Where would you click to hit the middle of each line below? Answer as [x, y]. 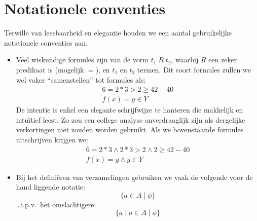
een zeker [223, 60]
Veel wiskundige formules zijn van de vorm [82, 60]
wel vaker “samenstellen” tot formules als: [81, 79]
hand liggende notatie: [50, 187]
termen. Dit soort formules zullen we [194, 69]
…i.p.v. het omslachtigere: [56, 204]
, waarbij [185, 60]
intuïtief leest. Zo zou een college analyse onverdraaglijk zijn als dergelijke [131, 119]
